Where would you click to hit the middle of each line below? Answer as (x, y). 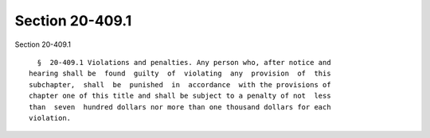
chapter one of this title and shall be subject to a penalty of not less (180, 96)
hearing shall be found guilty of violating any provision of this (180, 74)
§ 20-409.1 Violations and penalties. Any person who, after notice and (184, 62)
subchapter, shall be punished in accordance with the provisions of (180, 84)
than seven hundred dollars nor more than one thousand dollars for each (180, 107)
